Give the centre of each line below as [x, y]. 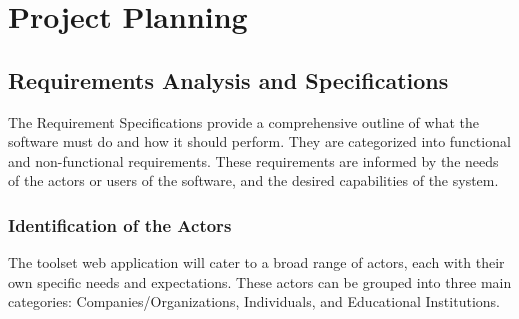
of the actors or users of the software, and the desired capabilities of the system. [253, 180]
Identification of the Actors [120, 224]
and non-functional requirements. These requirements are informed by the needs [253, 160]
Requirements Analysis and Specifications [228, 79]
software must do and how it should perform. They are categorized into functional [259, 141]
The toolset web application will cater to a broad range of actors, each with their [256, 262]
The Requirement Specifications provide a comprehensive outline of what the [244, 121]
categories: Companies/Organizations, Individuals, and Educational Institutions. [254, 301]
